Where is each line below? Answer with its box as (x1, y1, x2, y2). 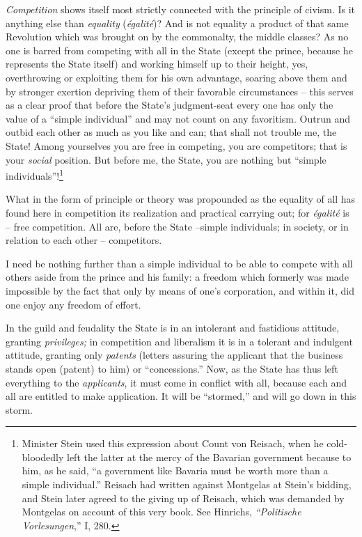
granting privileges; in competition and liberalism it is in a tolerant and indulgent (6, 334, 353, 348)
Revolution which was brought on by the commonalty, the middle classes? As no (6, 29, 349, 44)
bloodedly (22, 449, 64, 464)
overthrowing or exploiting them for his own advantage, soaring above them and (6, 70, 347, 84)
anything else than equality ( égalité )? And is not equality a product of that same (6, 15, 349, 30)
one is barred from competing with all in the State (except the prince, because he (6, 42, 353, 57)
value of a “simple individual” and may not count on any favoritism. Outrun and (6, 111, 350, 125)
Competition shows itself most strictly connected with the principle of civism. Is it (6, 2, 356, 16)
